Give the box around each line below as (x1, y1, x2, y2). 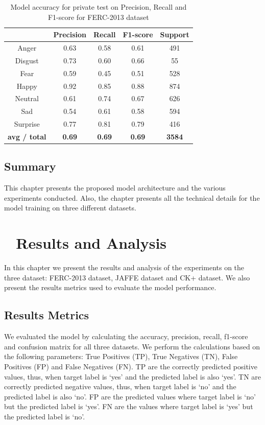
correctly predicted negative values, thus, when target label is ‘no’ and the (4, 381, 236, 392)
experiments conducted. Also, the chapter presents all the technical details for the (4, 192, 260, 203)
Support (160, 29, 189, 40)
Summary (4, 158, 56, 174)
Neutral (15, 93, 39, 104)
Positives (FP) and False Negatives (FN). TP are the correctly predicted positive (4, 361, 257, 371)
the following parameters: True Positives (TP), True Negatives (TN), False (4, 351, 238, 362)
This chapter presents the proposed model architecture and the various (4, 182, 226, 193)
